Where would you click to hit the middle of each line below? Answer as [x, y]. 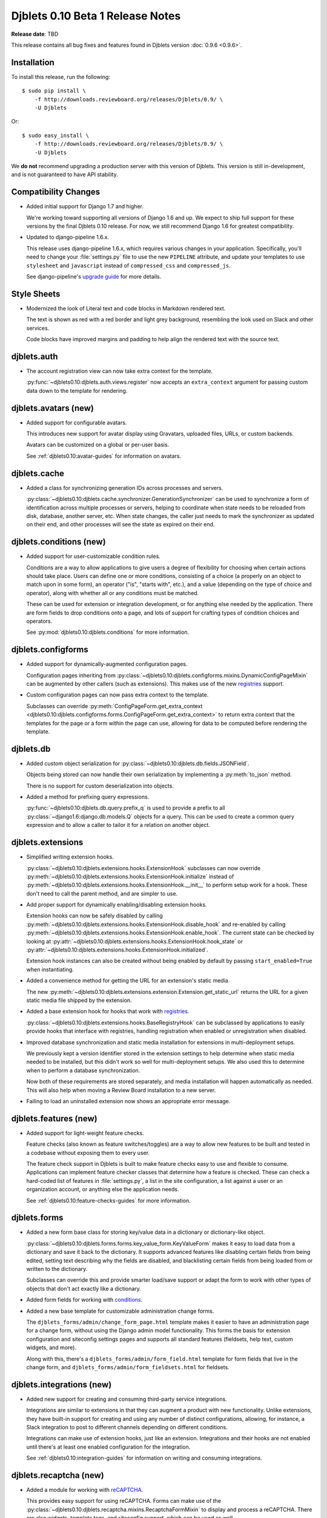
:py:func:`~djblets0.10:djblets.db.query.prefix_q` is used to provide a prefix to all [126, 808]
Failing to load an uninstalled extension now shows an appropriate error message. [128, 1101]
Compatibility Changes [56, 192]
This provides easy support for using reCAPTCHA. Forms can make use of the [124, 1501]
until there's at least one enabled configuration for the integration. [108, 1447]
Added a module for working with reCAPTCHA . [85, 1490]
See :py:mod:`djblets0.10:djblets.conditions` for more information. [108, 632]
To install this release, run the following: [61, 77]
